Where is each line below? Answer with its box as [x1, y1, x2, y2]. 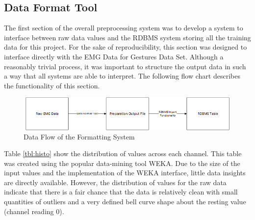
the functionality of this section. [4, 80, 100, 90]
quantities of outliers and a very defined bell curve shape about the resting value [4, 196, 246, 206]
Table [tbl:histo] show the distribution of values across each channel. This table [4, 148, 242, 159]
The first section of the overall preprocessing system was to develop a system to [4, 23, 243, 33]
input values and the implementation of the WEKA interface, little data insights [4, 167, 246, 178]
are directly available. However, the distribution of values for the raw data [4, 177, 227, 187]
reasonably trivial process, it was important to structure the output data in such [4, 61, 246, 71]
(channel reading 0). [4, 206, 64, 216]
